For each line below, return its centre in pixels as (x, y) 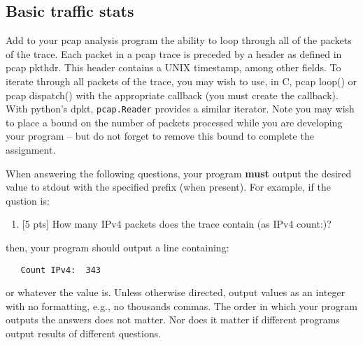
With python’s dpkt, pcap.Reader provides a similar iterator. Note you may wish (180, 109)
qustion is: (28, 200)
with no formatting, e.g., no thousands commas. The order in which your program (181, 306)
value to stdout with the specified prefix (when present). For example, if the (168, 187)
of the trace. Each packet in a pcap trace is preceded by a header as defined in (174, 53)
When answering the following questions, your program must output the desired (179, 173)
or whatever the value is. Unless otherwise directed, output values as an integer (176, 292)
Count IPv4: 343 (61, 270)
